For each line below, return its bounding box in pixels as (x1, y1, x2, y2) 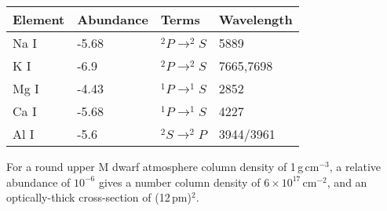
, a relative (329, 158, 382, 174)
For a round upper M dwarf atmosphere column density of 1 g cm (6, 158, 319, 174)
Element (13, 10, 65, 28)
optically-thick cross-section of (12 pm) (6, 189, 192, 206)
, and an (327, 173, 367, 190)
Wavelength (218, 10, 293, 28)
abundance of (6, 173, 71, 190)
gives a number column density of (98, 173, 261, 190)
